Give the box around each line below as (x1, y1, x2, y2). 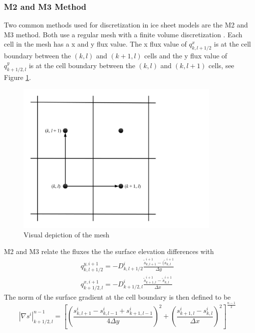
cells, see (208, 60, 234, 70)
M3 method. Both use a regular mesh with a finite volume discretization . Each (4, 29, 243, 39)
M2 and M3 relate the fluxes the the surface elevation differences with (4, 246, 214, 256)
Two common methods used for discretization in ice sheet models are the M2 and (4, 20, 248, 30)
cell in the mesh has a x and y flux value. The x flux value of (4, 39, 187, 49)
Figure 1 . (4, 72, 31, 82)
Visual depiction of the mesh (24, 230, 110, 240)
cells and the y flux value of (144, 51, 228, 61)
